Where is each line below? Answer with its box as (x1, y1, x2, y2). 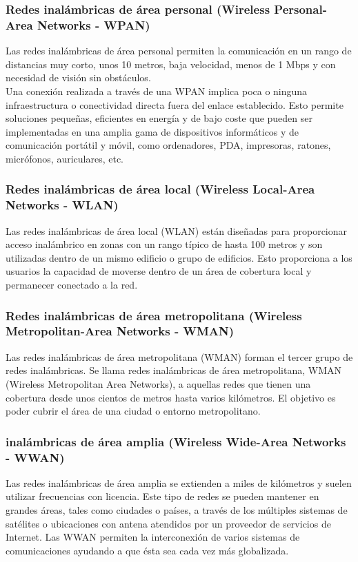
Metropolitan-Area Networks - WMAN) (6, 322, 235, 340)
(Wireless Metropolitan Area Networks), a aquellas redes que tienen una (6, 376, 311, 391)
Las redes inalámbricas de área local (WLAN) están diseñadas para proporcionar (6, 223, 348, 238)
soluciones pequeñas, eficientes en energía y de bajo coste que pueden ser (6, 111, 312, 125)
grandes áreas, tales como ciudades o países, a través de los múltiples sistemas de (6, 503, 348, 517)
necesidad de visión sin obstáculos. (6, 70, 151, 85)
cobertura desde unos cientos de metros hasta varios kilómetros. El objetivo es (6, 390, 336, 404)
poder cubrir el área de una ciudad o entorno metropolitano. (6, 404, 261, 418)
